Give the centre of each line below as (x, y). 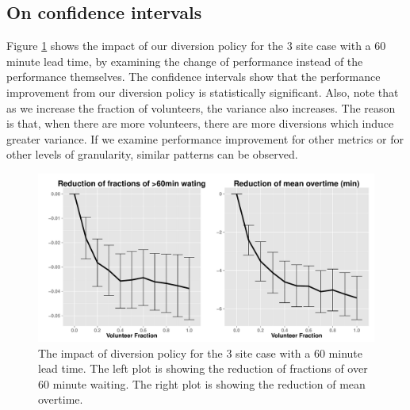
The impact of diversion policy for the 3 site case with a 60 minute (200, 353)
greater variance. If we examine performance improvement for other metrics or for (205, 138)
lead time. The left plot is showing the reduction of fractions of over (203, 368)
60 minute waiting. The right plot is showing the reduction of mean (202, 383)
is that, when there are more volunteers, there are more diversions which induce (200, 123)
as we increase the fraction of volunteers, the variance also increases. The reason (201, 107)
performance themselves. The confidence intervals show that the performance (194, 77)
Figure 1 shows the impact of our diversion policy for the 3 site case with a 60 (196, 46)
